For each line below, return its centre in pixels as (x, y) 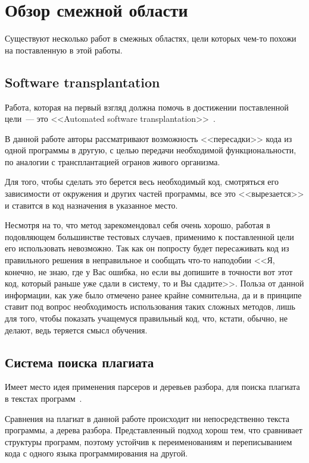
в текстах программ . (43, 398)
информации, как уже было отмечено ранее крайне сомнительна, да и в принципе (153, 295)
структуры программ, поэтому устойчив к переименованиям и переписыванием (149, 441)
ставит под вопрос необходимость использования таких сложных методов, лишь (150, 306)
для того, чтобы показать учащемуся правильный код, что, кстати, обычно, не (146, 318)
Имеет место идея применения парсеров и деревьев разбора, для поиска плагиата (152, 387)
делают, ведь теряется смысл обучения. (76, 330)
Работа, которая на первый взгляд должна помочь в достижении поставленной (147, 107)
